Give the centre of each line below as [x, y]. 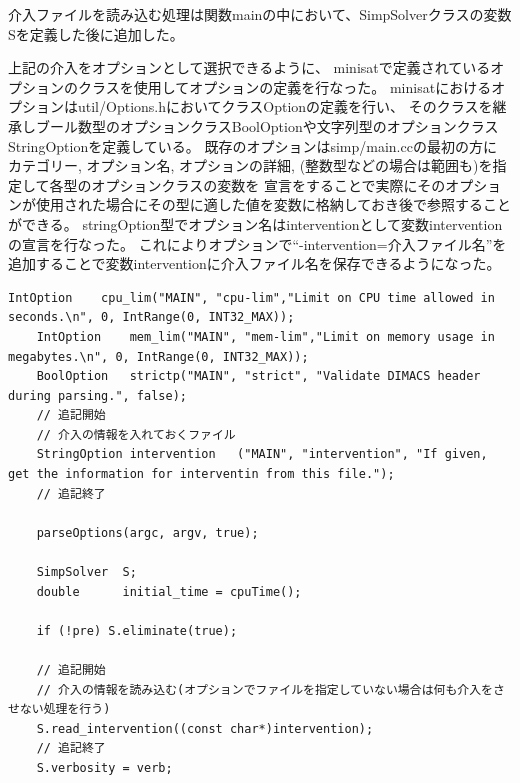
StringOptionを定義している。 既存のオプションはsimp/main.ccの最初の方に [252, 145]
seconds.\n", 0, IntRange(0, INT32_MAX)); [151, 317]
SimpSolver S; [86, 572]
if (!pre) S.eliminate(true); [137, 630]
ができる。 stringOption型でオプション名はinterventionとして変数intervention [255, 223]
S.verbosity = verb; [104, 767]
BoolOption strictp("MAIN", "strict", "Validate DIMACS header [258, 376]
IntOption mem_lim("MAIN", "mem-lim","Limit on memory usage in [265, 336]
